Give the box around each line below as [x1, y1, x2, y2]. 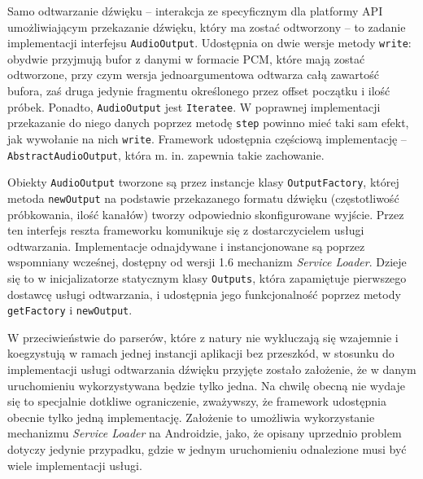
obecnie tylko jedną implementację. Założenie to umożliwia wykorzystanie [7, 408, 375, 425]
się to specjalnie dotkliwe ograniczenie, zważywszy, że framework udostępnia [7, 393, 386, 410]
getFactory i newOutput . [7, 301, 133, 319]
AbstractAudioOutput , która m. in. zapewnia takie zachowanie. [7, 146, 325, 163]
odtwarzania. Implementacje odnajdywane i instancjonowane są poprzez [7, 237, 365, 254]
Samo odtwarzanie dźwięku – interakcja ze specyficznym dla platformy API [7, 2, 383, 19]
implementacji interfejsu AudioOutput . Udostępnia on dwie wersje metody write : [7, 34, 412, 51]
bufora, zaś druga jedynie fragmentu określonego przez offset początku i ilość [7, 82, 390, 99]
